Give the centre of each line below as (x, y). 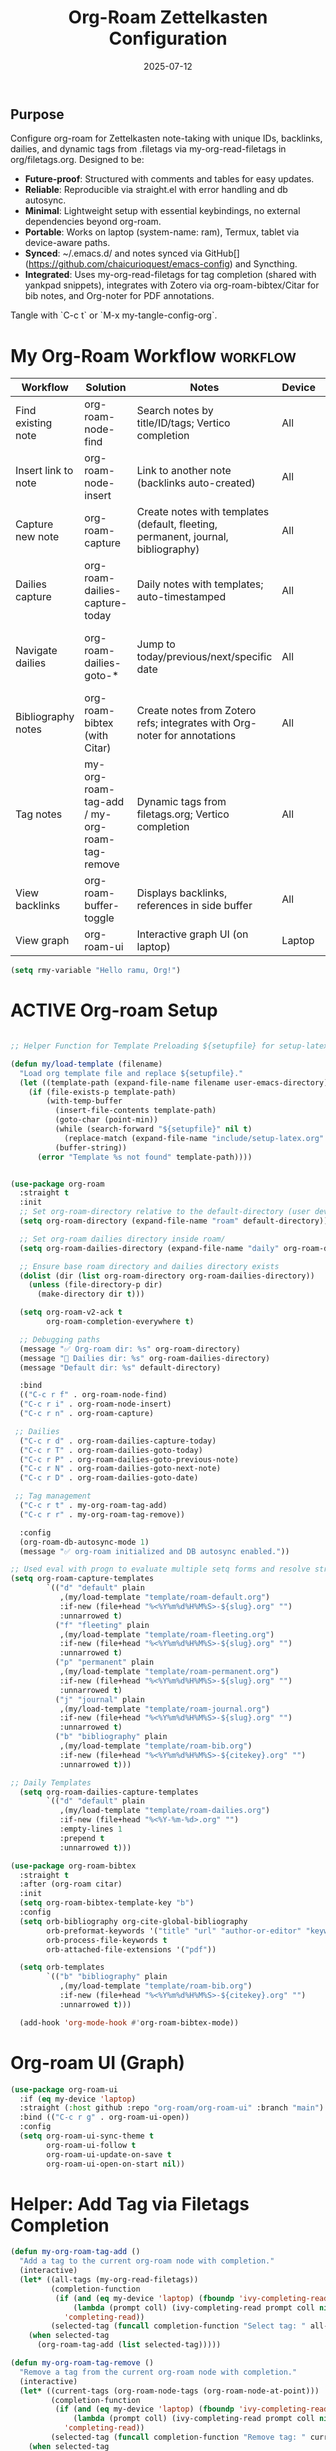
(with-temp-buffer (84, 1101)
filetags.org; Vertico (183, 814)
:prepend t (82, 1838)
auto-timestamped (181, 597)
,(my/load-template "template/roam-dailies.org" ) (165, 1811)
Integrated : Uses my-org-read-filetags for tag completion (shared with (170, 275)
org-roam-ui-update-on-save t (109, 2154)
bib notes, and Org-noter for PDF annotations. (119, 296)
